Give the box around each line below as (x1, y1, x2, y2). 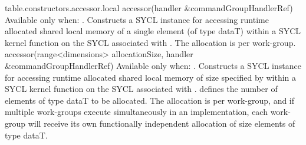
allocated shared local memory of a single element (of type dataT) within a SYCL (5, 25, 301, 37)
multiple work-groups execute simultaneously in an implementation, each (5, 106, 268, 118)
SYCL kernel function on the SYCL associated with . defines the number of (5, 83, 278, 95)
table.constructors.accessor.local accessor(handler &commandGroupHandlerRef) (5, 2, 293, 14)
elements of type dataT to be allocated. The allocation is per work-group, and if (5, 94, 295, 106)
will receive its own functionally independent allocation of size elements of (28, 117, 295, 129)
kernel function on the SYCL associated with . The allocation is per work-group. (5, 36, 296, 48)
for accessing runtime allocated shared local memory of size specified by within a (5, 71, 297, 83)
